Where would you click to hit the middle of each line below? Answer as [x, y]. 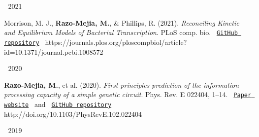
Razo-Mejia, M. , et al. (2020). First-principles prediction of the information [122, 85]
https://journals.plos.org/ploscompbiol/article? [116, 42]
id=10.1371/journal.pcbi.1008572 [54, 51]
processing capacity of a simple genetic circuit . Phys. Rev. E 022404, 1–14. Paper [128, 94]
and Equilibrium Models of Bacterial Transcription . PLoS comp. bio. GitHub [121, 32]
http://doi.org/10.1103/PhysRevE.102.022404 [73, 114]
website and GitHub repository [58, 104]
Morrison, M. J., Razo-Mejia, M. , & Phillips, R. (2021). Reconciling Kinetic [122, 22]
